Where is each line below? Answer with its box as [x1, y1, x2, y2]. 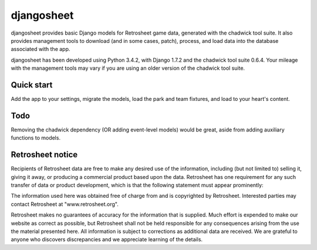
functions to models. [11, 134, 61, 141]
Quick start [11, 80, 53, 90]
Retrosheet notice [11, 150, 78, 160]
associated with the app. [11, 46, 70, 53]
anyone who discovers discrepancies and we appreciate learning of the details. [11, 236, 203, 243]
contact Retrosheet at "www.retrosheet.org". [11, 200, 119, 208]
